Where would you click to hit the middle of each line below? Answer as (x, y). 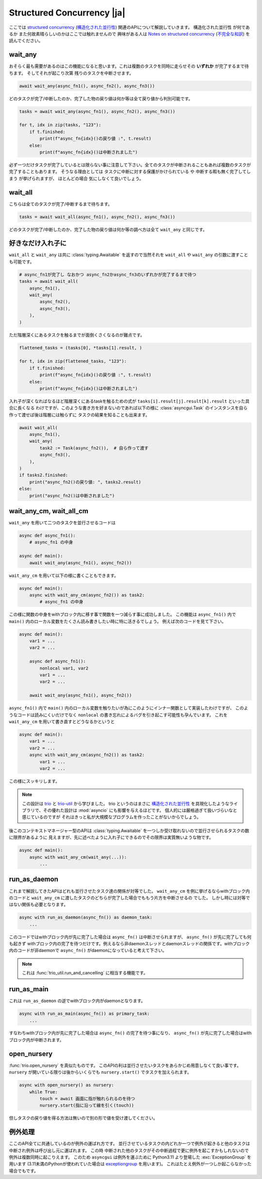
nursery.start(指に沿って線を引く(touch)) (87, 1105)
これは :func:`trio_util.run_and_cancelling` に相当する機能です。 (85, 973)
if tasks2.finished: (43, 475)
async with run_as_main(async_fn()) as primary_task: (84, 1014)
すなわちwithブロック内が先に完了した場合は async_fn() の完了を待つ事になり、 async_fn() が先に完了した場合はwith (130, 1033)
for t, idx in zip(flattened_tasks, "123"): (73, 361)
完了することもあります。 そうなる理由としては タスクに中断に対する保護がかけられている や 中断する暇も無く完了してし (130, 172)
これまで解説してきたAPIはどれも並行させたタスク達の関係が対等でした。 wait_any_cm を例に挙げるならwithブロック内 (129, 891)
